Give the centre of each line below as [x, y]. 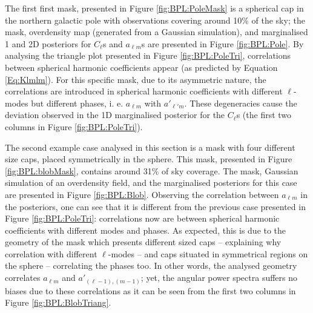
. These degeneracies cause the [241, 103]
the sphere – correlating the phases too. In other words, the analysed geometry [151, 265]
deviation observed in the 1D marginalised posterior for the [115, 115]
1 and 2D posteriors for [48, 43]
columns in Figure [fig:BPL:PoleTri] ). [74, 126]
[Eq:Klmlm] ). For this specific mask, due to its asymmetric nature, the [136, 79]
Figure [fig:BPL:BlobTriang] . [58, 302]
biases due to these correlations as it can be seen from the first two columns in [150, 290]
